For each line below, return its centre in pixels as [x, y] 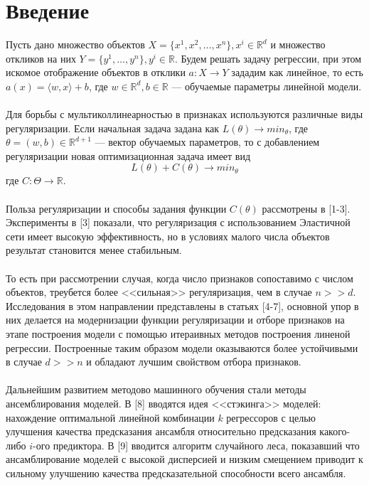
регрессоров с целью [271, 417]
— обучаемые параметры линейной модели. [267, 86]
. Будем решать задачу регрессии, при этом [268, 58]
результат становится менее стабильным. [94, 250]
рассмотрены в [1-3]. [306, 208]
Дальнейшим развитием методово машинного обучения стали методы [156, 389]
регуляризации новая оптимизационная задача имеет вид [128, 155]
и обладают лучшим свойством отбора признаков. [194, 362]
